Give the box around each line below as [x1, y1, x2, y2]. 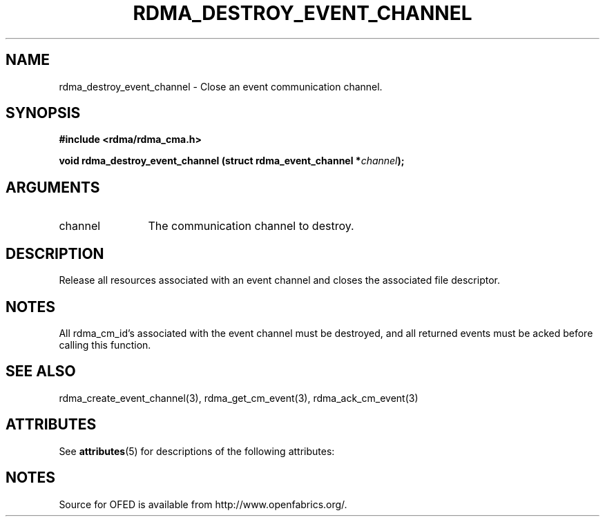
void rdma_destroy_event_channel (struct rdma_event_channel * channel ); [59, 155, 405, 167]
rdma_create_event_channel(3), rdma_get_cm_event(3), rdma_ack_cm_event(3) [59, 391, 419, 404]
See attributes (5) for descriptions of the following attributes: [59, 445, 335, 457]
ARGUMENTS [6, 178, 100, 196]
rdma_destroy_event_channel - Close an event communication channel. [59, 80, 383, 93]
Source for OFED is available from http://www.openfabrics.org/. [59, 498, 347, 510]
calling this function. [59, 338, 151, 351]
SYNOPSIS [6, 104, 81, 122]
